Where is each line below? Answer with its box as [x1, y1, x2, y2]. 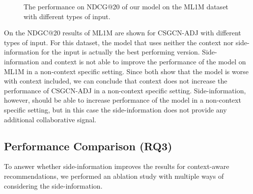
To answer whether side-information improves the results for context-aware [4, 161, 229, 171]
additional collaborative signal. [4, 114, 96, 124]
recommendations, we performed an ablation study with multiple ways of [4, 170, 224, 181]
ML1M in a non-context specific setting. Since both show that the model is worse [4, 66, 249, 76]
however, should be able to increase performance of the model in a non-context [4, 95, 241, 105]
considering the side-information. [4, 180, 103, 191]
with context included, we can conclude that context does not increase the [4, 76, 227, 86]
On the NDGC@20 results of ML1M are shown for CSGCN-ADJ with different [4, 28, 241, 38]
